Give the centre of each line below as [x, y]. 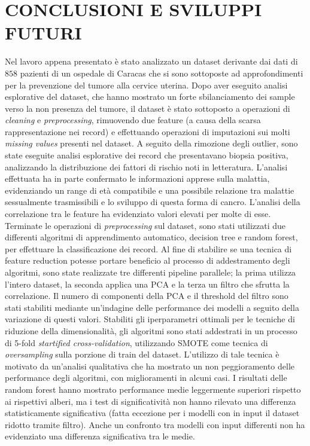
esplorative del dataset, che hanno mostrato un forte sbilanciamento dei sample [150, 97]
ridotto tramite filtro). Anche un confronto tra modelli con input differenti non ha [155, 424]
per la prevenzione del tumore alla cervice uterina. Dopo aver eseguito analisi [146, 85]
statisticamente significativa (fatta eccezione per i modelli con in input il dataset [152, 413]
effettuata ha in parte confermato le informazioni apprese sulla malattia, [137, 178]
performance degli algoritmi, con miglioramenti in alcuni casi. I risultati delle [146, 378]
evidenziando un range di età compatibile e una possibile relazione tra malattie [150, 190]
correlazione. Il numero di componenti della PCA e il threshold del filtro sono [147, 296]
